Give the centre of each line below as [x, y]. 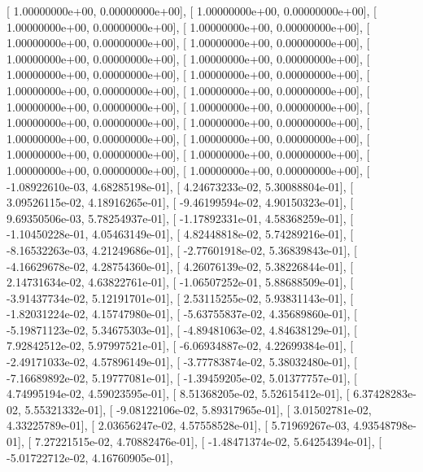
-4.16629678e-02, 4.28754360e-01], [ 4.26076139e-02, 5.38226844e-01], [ [180, 266]
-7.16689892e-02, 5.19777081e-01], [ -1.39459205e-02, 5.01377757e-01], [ [182, 377]
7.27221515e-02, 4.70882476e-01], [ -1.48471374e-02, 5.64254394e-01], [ [208, 441]
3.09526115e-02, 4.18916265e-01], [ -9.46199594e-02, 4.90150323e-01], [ [180, 202]
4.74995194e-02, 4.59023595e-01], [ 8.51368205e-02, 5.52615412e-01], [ [178, 393]
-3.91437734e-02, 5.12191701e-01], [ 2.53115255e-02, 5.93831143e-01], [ [180, 297]
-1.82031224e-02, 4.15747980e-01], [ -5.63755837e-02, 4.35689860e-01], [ [182, 314]
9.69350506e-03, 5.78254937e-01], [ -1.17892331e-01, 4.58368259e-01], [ [180, 218]
